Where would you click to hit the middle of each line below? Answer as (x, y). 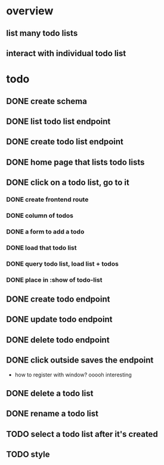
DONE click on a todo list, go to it (68, 183)
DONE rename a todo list (52, 414)
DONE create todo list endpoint (65, 142)
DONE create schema (47, 101)
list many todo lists (42, 33)
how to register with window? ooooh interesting (73, 375)
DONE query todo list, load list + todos (63, 263)
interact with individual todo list (66, 53)
